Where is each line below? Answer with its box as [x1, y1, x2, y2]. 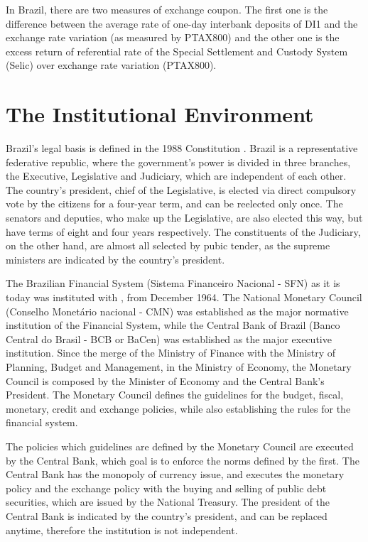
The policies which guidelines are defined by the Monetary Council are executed [6, 438, 354, 453]
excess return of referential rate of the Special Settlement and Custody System [6, 43, 348, 58]
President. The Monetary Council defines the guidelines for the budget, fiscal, [6, 387, 344, 402]
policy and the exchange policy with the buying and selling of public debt [6, 480, 327, 495]
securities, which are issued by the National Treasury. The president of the [6, 494, 330, 509]
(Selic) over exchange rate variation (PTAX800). [6, 58, 217, 72]
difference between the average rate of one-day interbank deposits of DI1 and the [6, 16, 358, 31]
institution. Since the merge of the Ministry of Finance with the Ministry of [6, 345, 336, 360]
